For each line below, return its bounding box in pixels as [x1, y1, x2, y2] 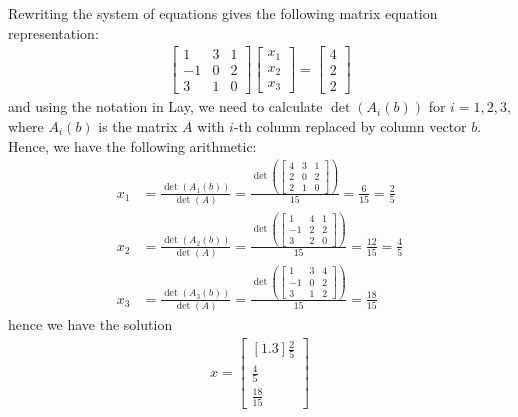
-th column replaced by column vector [233, 115, 467, 136]
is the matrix [98, 115, 178, 136]
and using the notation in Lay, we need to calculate [8, 96, 323, 117]
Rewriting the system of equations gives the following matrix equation [8, 3, 438, 23]
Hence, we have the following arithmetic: [8, 135, 257, 156]
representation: [8, 22, 99, 43]
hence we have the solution [8, 314, 173, 334]
